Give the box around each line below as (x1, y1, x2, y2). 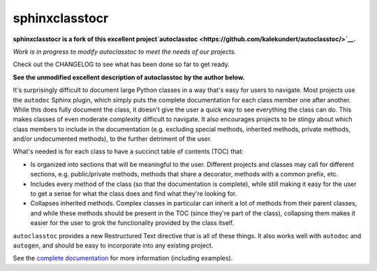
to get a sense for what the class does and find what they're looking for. (30, 189, 237, 198)
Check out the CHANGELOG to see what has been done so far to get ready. (13, 60, 230, 69)
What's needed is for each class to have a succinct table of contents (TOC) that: (13, 147, 244, 156)
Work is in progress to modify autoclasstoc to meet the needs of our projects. (13, 47, 237, 56)
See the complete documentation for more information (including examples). (13, 254, 233, 263)
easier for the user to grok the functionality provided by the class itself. (30, 219, 235, 227)
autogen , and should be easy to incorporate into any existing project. (13, 241, 214, 249)
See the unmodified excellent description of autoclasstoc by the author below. (13, 73, 245, 82)
